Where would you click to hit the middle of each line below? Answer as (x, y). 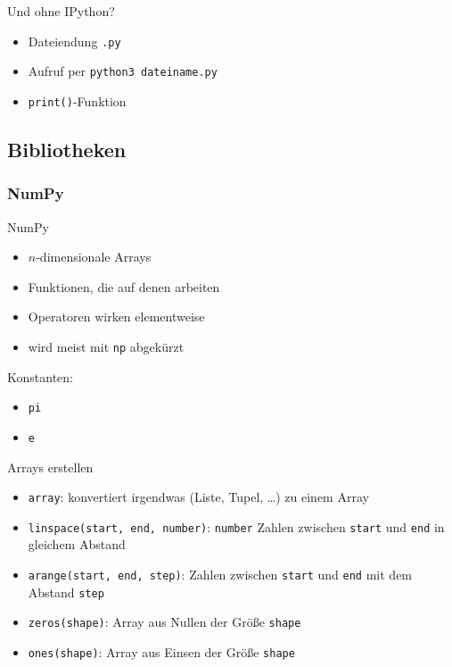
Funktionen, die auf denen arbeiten (124, 286)
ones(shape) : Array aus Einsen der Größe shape (161, 651)
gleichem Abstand (77, 544)
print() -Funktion (77, 100)
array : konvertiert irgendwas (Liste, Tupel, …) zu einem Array (198, 497)
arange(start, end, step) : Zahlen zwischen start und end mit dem (220, 574)
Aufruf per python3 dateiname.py (123, 71)
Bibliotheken (67, 149)
